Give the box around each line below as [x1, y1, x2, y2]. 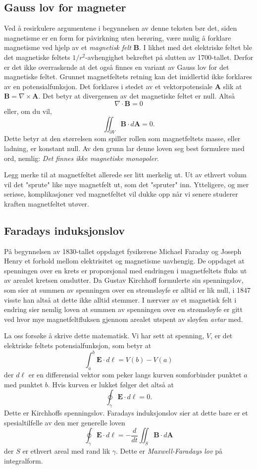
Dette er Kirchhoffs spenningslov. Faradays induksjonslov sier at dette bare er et [4, 407, 248, 417]
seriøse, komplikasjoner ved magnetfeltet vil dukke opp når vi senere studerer [4, 189, 238, 199]
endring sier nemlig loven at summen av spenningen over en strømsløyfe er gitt [4, 304, 243, 314]
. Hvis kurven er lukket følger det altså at [48, 379, 174, 389]
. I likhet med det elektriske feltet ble [139, 42, 252, 52]
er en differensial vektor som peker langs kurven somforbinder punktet [28, 369, 242, 379]
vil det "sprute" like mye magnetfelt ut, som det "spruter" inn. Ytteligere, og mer [4, 179, 249, 189]
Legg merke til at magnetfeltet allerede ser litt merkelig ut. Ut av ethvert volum [4, 169, 247, 180]
